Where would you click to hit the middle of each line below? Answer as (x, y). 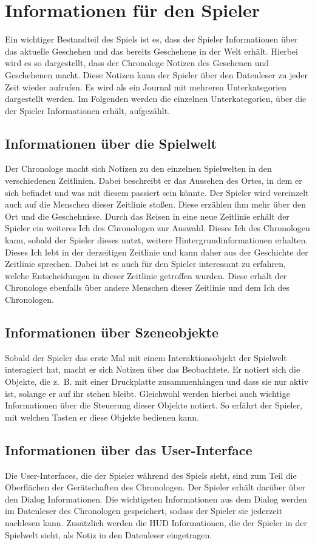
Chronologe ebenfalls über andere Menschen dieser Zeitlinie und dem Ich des (147, 287)
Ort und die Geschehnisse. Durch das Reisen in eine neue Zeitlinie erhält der (147, 216)
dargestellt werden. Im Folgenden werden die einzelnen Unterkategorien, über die (156, 99)
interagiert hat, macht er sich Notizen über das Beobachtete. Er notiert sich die (153, 369)
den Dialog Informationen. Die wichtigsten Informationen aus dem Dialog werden (156, 499)
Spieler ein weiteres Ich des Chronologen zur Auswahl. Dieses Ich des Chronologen (157, 228)
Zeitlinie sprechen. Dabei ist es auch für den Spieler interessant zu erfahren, (145, 264)
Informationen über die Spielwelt (111, 143)
